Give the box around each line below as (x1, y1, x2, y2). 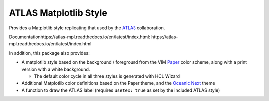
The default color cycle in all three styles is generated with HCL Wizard (34, 73, 180, 79)
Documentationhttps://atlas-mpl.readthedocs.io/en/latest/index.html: (9, 34, 150, 40)
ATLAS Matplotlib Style (9, 7, 107, 18)
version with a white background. (21, 66, 90, 72)
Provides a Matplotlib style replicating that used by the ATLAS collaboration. (9, 25, 165, 31)
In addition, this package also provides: (9, 50, 90, 56)
